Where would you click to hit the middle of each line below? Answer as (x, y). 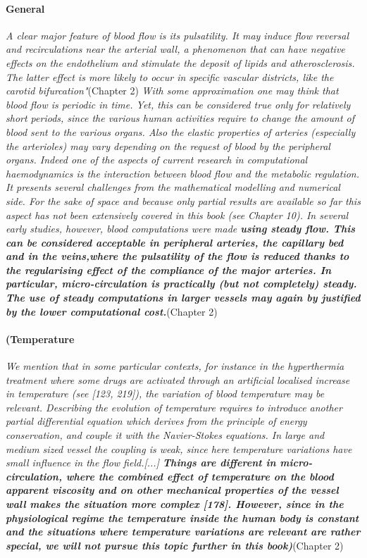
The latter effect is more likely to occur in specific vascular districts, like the (170, 76)
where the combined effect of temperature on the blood (200, 476)
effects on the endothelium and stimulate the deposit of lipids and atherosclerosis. (180, 62)
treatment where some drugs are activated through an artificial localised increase (178, 379)
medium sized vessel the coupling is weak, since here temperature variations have (179, 448)
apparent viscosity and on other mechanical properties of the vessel (172, 490)
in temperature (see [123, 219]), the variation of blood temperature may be (165, 393)
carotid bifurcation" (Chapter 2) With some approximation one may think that (172, 91)
